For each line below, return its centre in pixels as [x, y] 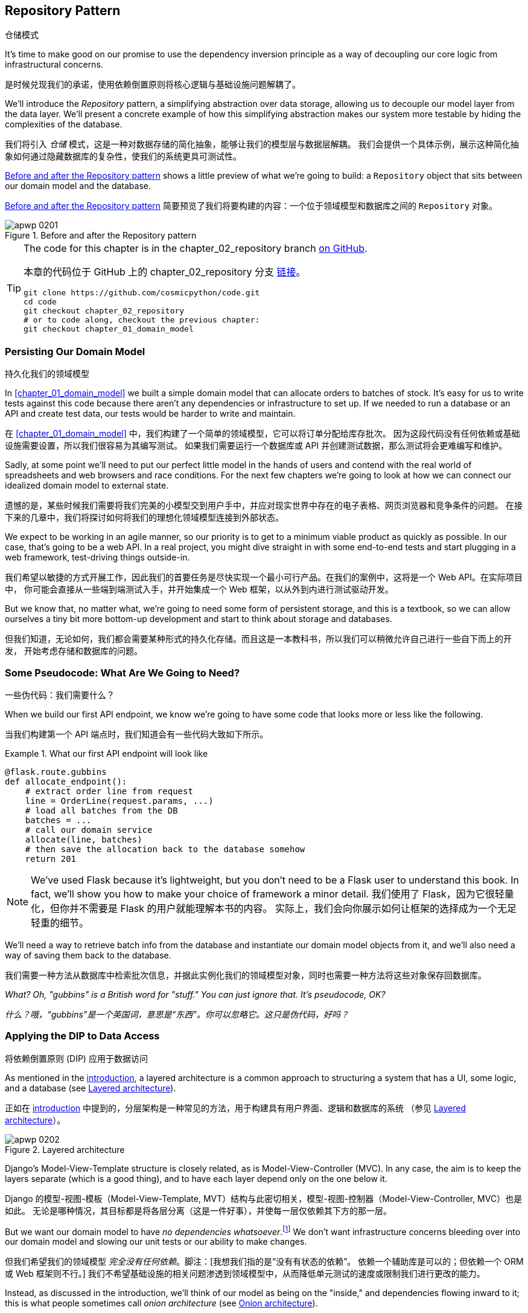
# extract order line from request [109, 791]
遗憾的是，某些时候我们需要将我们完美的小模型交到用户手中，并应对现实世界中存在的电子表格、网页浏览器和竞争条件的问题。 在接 [264, 506]
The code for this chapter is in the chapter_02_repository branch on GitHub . [196, 249]
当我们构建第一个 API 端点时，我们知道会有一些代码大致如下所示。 [137, 734]
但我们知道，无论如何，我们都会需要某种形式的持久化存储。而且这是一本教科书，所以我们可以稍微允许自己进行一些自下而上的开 [258, 639]
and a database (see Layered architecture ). [91, 1088]
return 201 [51, 859]
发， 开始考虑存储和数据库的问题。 [74, 651]
